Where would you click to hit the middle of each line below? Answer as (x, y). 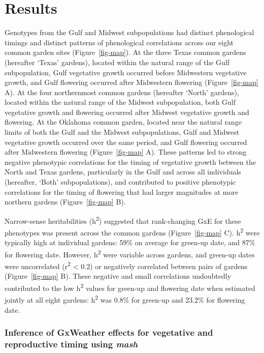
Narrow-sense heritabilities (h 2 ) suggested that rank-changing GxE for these (123, 220)
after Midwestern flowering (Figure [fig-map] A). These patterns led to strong (126, 152)
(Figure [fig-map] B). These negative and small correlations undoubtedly (118, 276)
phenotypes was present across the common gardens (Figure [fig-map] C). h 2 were (132, 232)
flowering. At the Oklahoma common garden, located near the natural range (123, 122)
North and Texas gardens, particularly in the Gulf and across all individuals (123, 172)
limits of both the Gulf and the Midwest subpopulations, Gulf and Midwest (122, 132)
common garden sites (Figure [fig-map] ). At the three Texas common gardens (125, 52)
